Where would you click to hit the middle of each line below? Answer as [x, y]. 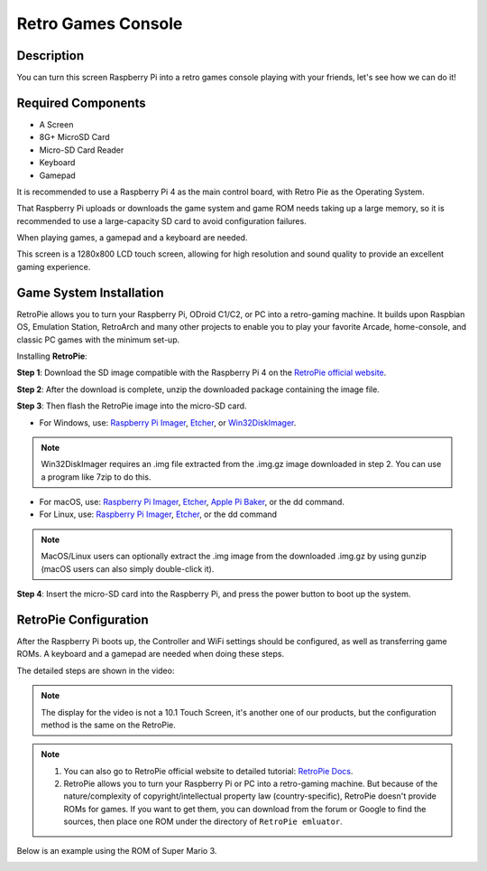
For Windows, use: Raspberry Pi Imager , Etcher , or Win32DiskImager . [168, 422]
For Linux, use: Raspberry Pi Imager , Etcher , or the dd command [158, 514]
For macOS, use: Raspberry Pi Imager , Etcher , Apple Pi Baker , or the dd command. [192, 502]
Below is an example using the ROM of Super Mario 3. [117, 850]
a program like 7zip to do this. [96, 477]
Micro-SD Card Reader [82, 150]
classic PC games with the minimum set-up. [98, 340]
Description [51, 56]
